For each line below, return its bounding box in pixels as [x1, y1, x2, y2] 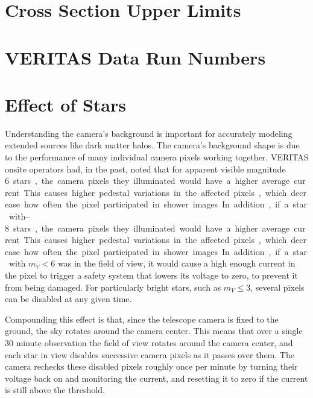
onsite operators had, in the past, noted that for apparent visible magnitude [5, 162, 286, 175]
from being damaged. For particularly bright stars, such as [5, 280, 221, 293]
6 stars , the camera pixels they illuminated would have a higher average [5, 174, 290, 187]
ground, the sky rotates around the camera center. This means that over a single [5, 324, 303, 337]
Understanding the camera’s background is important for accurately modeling [5, 127, 292, 139]
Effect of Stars [5, 92, 126, 116]
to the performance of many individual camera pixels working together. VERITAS [5, 151, 309, 163]
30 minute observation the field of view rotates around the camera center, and [5, 336, 293, 349]
